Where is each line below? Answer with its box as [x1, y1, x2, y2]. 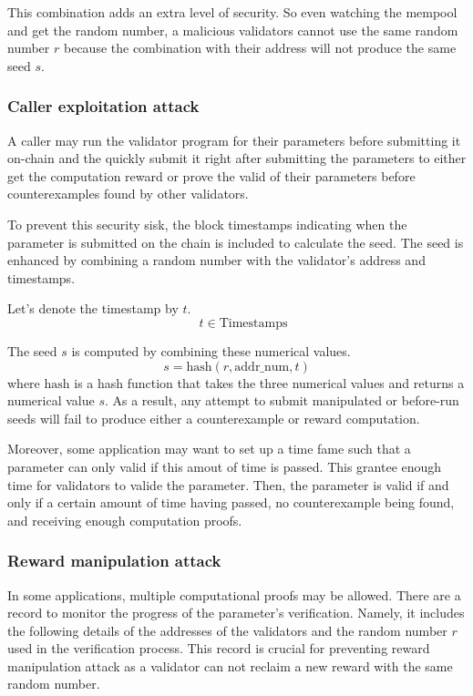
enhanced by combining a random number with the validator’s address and [7, 251, 426, 270]
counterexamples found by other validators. [7, 184, 249, 203]
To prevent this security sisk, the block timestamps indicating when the [7, 214, 407, 233]
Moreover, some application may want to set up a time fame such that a [7, 439, 411, 458]
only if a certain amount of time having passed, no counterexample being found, [7, 493, 455, 512]
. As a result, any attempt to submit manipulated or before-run [104, 391, 459, 410]
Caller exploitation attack [7, 95, 200, 118]
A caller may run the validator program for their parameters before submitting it [7, 130, 461, 149]
